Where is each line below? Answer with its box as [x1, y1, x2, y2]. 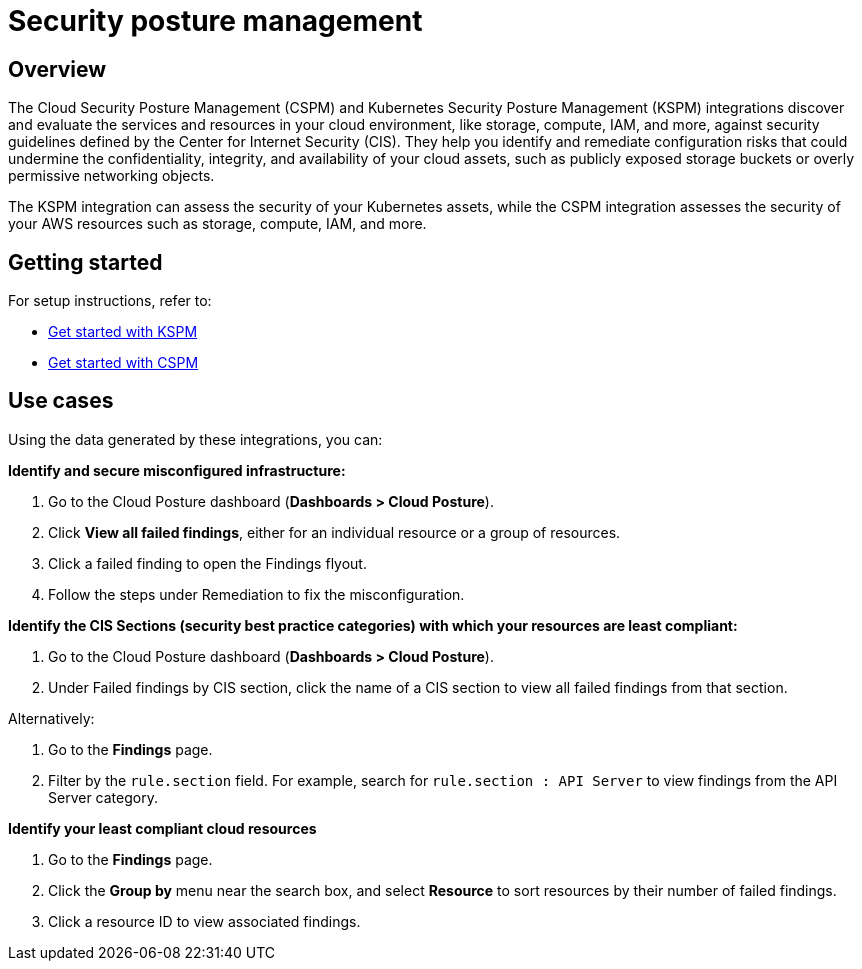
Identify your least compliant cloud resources [8, 819, 317, 837]
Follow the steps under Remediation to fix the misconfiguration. [48, 585, 465, 603]
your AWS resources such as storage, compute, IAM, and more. [8, 215, 427, 233]
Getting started [8, 249, 163, 275]
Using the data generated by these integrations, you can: [8, 430, 383, 448]
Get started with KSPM [48, 323, 198, 341]
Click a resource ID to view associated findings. [48, 912, 361, 930]
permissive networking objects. [8, 167, 215, 185]
